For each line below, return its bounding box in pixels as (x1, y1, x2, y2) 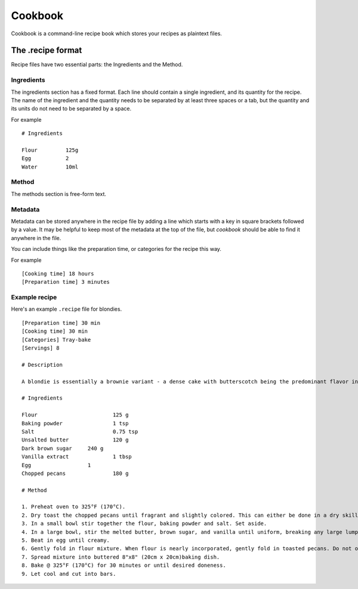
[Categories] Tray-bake (21, 336, 91, 343)
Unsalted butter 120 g (21, 437, 129, 443)
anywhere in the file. (11, 234, 61, 241)
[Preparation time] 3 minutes (21, 278, 110, 286)
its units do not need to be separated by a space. (11, 105, 131, 112)
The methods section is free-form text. (11, 190, 107, 197)
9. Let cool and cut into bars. (21, 570, 116, 577)
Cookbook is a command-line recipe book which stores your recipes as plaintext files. (11, 30, 222, 37)
